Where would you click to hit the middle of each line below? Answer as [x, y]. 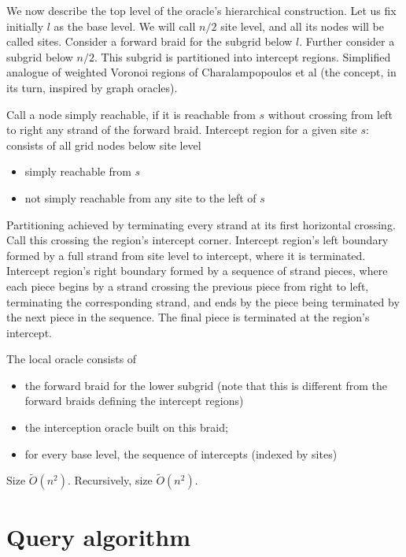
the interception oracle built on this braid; [126, 427]
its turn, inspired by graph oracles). [92, 87]
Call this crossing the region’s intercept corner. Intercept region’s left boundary [197, 240]
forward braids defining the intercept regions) [134, 401]
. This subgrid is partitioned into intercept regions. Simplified [242, 56]
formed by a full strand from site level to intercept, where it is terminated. [186, 255]
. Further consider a [347, 41]
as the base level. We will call [125, 26]
